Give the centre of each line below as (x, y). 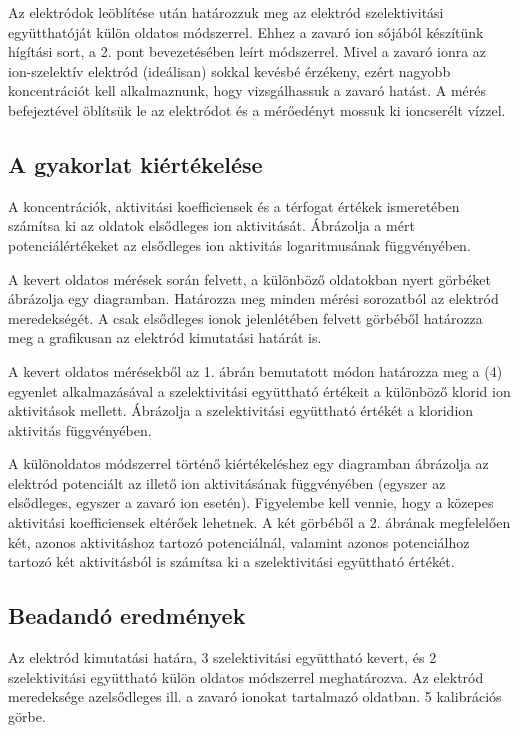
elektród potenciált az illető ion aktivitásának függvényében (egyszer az (227, 482)
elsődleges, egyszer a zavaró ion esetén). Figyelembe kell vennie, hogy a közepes (251, 502)
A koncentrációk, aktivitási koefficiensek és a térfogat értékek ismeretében (234, 205)
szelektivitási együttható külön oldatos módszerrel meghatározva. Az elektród (246, 676)
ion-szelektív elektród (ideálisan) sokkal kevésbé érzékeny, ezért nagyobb (229, 70)
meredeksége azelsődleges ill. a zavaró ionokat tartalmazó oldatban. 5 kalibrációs (255, 696)
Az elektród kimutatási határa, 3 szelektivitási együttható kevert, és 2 (222, 657)
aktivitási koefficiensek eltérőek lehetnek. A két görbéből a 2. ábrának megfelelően (259, 522)
